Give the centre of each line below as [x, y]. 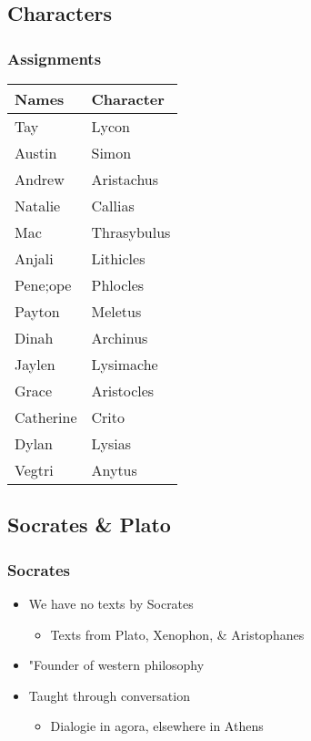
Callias [113, 206]
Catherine [46, 417]
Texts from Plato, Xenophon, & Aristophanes [177, 634]
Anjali [34, 258]
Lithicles [118, 258]
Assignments [55, 58]
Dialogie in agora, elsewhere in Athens [157, 726]
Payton [37, 311]
